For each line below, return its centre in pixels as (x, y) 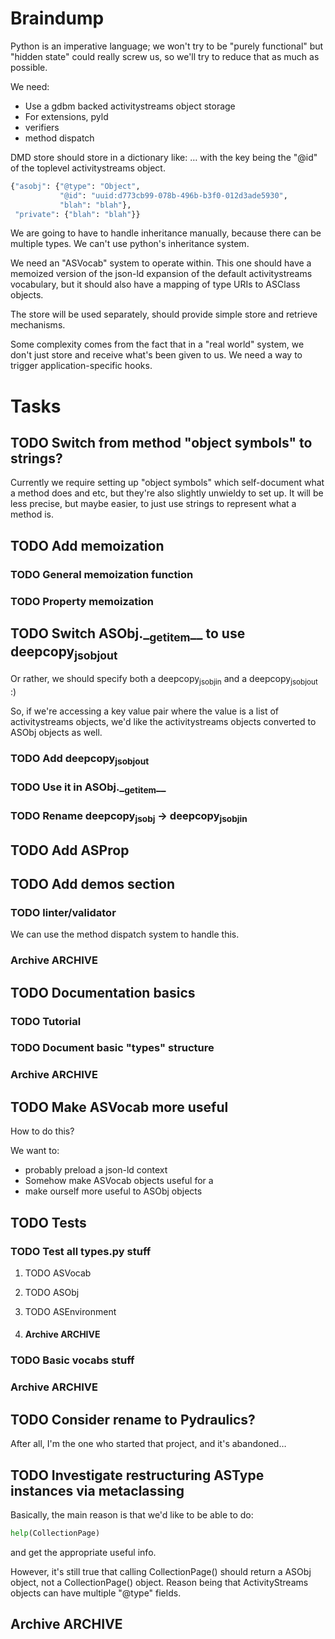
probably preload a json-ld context (96, 1170)
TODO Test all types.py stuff (81, 1251)
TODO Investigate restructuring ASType (137, 1475)
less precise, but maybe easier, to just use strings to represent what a (153, 504)
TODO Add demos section (92, 884)
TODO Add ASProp (70, 850)
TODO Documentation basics (103, 992)
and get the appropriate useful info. (83, 1552)
